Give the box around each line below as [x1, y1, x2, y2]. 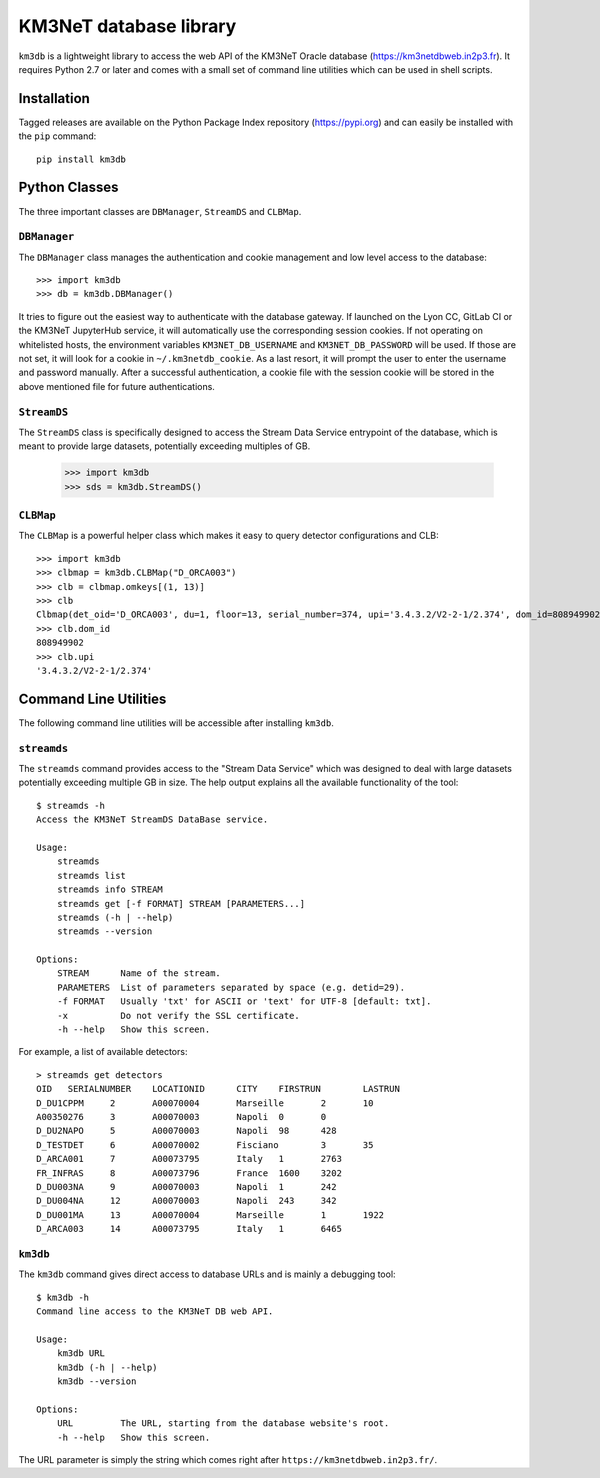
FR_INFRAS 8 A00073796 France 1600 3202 [36, 1167, 342, 1179]
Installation [18, 90, 90, 107]
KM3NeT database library [18, 15, 237, 37]
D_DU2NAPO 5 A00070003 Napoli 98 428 [36, 1125, 337, 1137]
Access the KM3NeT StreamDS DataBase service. [36, 814, 269, 825]
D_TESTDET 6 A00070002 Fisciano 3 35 [36, 1139, 374, 1150]
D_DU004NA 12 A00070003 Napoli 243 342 [36, 1195, 337, 1207]
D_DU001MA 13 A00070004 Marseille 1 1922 [36, 1209, 385, 1220]
